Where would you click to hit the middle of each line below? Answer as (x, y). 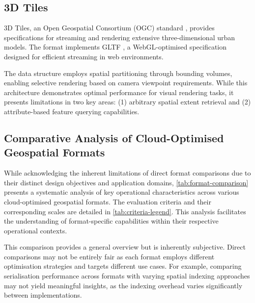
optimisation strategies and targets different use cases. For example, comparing (123, 266)
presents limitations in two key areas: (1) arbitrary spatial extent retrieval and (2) (127, 102)
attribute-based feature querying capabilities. (72, 111)
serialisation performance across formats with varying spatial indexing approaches (127, 276)
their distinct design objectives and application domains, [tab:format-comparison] (126, 182)
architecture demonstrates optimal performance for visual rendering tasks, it (119, 92)
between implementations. (43, 295)
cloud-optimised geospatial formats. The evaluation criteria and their (108, 201)
